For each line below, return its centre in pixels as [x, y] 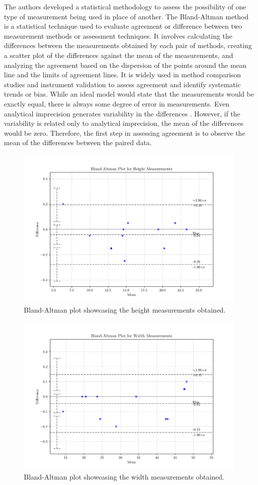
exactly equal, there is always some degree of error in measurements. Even [117, 103]
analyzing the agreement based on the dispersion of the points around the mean [125, 65]
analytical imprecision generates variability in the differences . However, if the [122, 113]
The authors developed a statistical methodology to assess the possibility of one [125, 6]
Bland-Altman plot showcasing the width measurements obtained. [124, 477]
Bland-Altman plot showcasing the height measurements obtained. [125, 309]
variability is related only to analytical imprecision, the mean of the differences [124, 123]
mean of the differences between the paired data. [78, 142]
